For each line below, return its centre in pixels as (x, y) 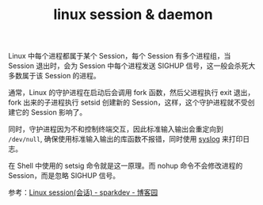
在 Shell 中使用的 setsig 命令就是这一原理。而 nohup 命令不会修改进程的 (126, 166)
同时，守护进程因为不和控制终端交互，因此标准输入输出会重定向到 (116, 129)
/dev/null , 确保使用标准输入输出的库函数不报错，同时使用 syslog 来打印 (126, 139)
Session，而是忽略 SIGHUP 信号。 (64, 176)
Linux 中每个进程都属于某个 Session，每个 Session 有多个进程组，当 (120, 56)
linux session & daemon (133, 15)
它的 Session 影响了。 (51, 112)
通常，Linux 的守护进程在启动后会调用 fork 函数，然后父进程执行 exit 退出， (131, 93)
